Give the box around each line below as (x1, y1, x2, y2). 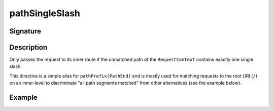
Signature (9, 27, 42, 35)
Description (9, 43, 48, 52)
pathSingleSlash (9, 8, 81, 19)
